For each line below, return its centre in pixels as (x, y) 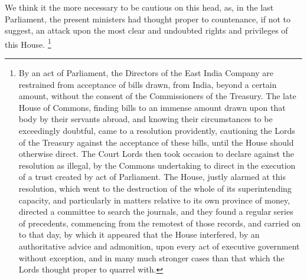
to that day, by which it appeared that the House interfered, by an (139, 234)
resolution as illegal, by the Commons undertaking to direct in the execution (157, 165)
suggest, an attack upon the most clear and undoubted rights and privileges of (146, 30)
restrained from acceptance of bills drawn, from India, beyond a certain (148, 84)
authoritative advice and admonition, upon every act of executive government (159, 246)
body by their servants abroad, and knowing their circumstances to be (146, 119)
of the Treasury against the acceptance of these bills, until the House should (156, 142)
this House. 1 (28, 43)
